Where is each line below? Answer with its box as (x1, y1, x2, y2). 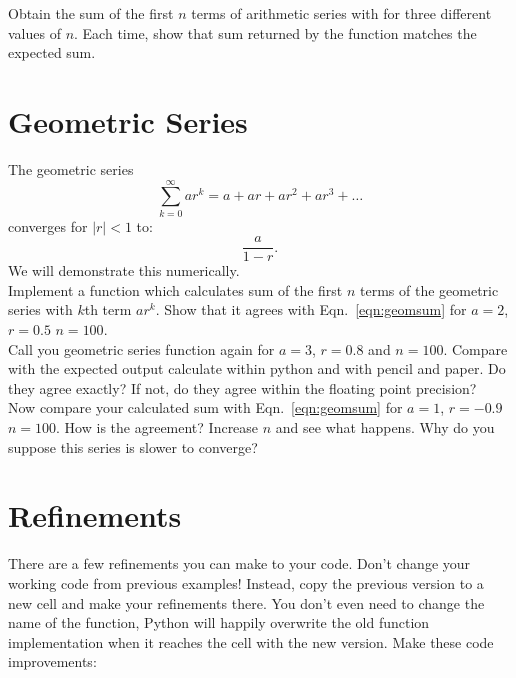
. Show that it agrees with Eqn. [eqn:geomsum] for (155, 299, 467, 320)
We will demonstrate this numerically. (8, 260, 240, 281)
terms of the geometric (360, 279, 499, 300)
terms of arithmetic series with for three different (191, 3, 492, 23)
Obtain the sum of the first (8, 3, 174, 23)
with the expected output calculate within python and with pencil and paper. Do (8, 358, 506, 379)
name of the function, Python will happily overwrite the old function (8, 612, 430, 633)
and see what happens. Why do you (275, 417, 495, 438)
